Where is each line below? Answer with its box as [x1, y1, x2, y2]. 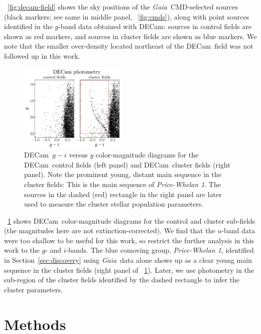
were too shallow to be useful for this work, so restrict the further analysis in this [4, 235, 254, 245]
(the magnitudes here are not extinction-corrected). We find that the [4, 225, 215, 236]
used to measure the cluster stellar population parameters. [24, 199, 204, 209]
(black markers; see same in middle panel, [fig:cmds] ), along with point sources [4, 11, 249, 22]
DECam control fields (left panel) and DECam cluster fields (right [24, 159, 230, 170]
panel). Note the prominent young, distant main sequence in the [24, 169, 221, 180]
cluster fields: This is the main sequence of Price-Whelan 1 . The [24, 179, 221, 189]
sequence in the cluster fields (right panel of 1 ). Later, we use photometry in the [4, 264, 254, 275]
